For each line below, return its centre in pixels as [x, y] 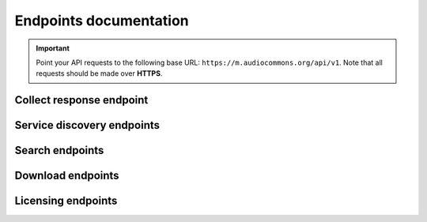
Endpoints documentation [102, 21]
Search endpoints [59, 151]
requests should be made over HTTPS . [99, 73]
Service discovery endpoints [87, 125]
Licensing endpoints [66, 201]
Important [53, 48]
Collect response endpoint [81, 100]
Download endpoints [67, 176]
